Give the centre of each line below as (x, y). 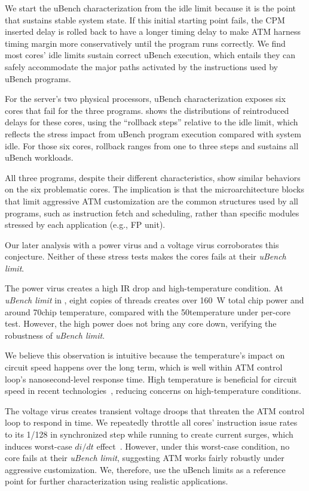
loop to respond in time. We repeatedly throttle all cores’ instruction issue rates (151, 422)
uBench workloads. (39, 157)
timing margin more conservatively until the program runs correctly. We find (145, 43)
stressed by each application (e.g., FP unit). (85, 225)
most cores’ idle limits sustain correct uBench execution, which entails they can (150, 55)
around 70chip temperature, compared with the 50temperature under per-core (148, 311)
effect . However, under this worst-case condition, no (193, 446)
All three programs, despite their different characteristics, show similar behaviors (153, 177)
